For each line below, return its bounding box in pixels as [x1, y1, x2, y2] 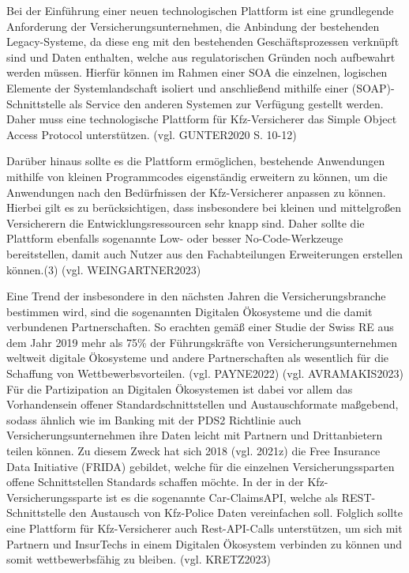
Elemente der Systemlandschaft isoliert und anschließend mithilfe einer [6, 79, 349, 96]
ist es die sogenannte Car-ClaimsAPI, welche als [105, 488, 339, 505]
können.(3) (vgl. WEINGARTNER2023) [6, 261, 201, 277]
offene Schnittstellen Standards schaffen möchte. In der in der [6, 473, 304, 490]
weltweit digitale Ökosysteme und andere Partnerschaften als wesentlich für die [6, 349, 389, 366]
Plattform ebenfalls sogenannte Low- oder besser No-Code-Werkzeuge [6, 230, 343, 247]
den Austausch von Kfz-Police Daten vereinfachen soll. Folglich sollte [69, 504, 403, 521]
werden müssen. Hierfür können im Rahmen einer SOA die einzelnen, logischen [6, 64, 388, 81]
